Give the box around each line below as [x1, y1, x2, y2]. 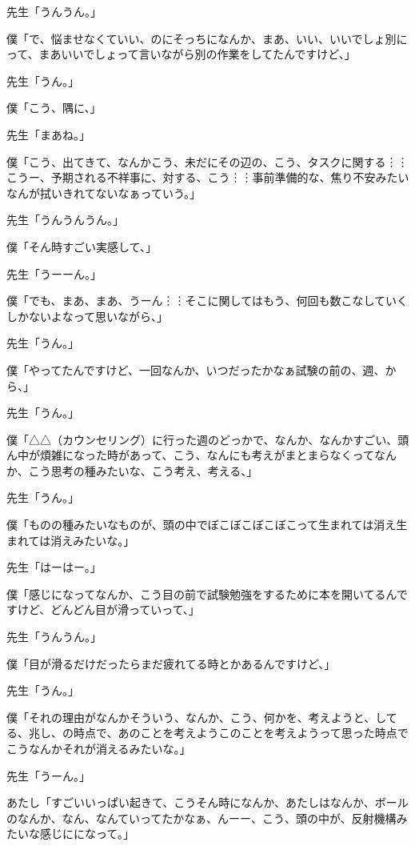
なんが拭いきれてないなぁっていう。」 [6, 184, 202, 201]
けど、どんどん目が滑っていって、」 [17, 601, 200, 618]
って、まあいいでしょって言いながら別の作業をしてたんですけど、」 [6, 46, 356, 62]
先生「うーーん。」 [6, 265, 102, 282]
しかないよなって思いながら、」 [6, 307, 169, 324]
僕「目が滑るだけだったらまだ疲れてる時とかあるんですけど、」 [6, 655, 336, 672]
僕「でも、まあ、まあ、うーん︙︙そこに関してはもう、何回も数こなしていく [6, 292, 409, 309]
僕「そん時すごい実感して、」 [6, 238, 157, 255]
